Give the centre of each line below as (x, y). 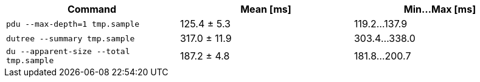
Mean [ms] (266, 9)
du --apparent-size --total (68, 51)
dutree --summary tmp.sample (71, 38)
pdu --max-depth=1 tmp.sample (73, 24)
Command (92, 9)
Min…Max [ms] (440, 9)
